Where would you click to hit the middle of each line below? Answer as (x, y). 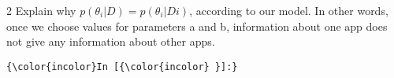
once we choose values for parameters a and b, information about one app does (197, 26)
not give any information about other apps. (111, 41)
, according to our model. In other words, (289, 10)
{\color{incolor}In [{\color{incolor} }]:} (122, 67)
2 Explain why (41, 10)
